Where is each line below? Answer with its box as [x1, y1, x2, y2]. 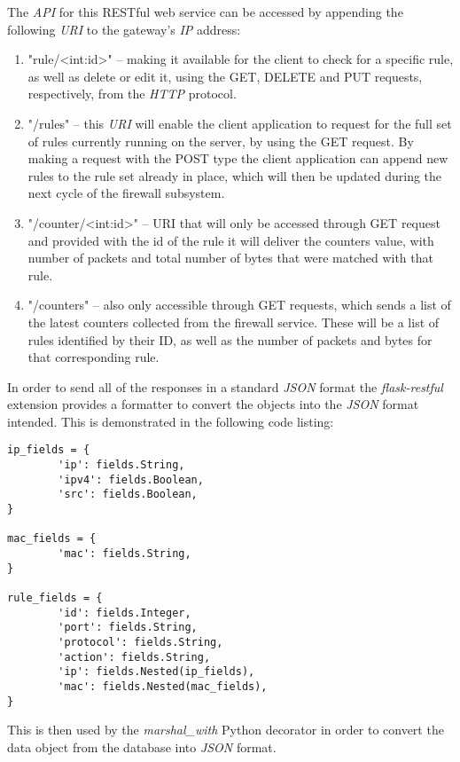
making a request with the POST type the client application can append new [27, 149, 448, 168]
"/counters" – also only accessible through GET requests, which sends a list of [27, 295, 451, 314]
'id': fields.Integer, [58, 606, 191, 619]
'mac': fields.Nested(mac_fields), [58, 680, 268, 693]
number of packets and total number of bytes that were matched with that [27, 248, 433, 267]
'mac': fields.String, [58, 547, 191, 561]
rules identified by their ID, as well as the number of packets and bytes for [27, 330, 433, 349]
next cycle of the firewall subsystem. [27, 184, 225, 202]
